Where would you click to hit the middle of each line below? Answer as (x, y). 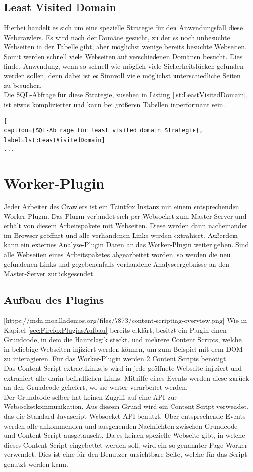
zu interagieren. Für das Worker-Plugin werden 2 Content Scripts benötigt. (116, 358)
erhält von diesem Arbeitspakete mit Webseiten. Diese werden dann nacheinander (126, 225)
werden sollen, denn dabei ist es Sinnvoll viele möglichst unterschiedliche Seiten (122, 75)
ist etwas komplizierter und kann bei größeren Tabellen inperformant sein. (115, 104)
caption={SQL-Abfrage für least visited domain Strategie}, (104, 131)
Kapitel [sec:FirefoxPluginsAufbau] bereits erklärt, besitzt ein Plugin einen (115, 330)
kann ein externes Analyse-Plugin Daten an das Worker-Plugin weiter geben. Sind (126, 245)
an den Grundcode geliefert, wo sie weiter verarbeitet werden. (96, 387)
